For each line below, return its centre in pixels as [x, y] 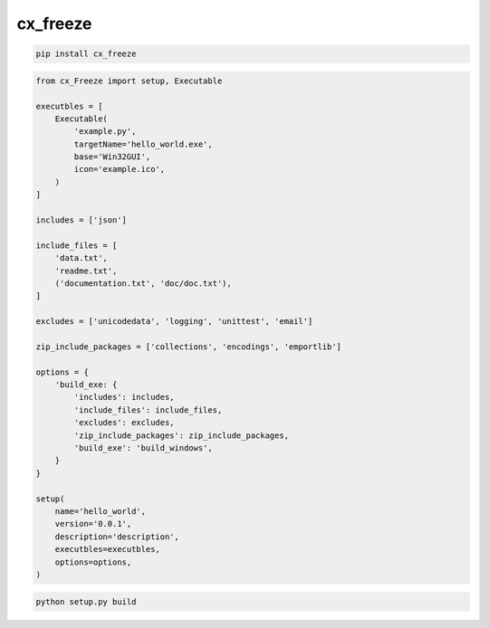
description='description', [117, 537]
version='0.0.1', [93, 524]
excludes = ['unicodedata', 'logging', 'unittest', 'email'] [174, 322]
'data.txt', [81, 258]
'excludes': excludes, [125, 423]
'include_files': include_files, [148, 410]
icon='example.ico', [120, 169]
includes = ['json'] [81, 220]
